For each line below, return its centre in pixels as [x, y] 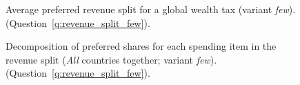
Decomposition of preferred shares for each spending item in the [141, 46]
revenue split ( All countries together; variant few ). [111, 59]
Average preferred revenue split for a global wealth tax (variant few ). [151, 9]
